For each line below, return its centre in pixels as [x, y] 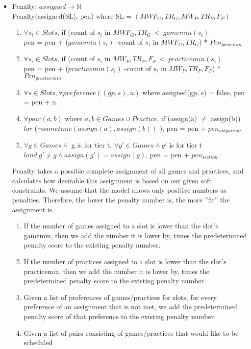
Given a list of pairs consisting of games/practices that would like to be [131, 333]
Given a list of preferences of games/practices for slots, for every [120, 297]
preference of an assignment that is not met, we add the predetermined [130, 307]
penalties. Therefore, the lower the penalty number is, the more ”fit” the [121, 200]
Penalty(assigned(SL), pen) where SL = [72, 15]
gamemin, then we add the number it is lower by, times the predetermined [135, 235]
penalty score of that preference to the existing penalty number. [120, 316]
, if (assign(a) [177, 118]
